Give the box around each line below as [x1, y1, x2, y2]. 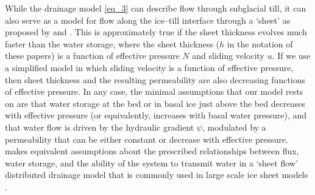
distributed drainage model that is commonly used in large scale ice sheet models [5, 168, 308, 181]
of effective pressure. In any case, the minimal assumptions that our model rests [5, 85, 303, 98]
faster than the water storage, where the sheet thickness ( [5, 37, 220, 50]
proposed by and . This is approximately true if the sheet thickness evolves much [5, 26, 307, 38]
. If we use [272, 49, 311, 62]
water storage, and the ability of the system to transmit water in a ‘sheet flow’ [5, 156, 298, 169]
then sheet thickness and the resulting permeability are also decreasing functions [5, 73, 306, 86]
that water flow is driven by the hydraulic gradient [5, 120, 194, 133]
